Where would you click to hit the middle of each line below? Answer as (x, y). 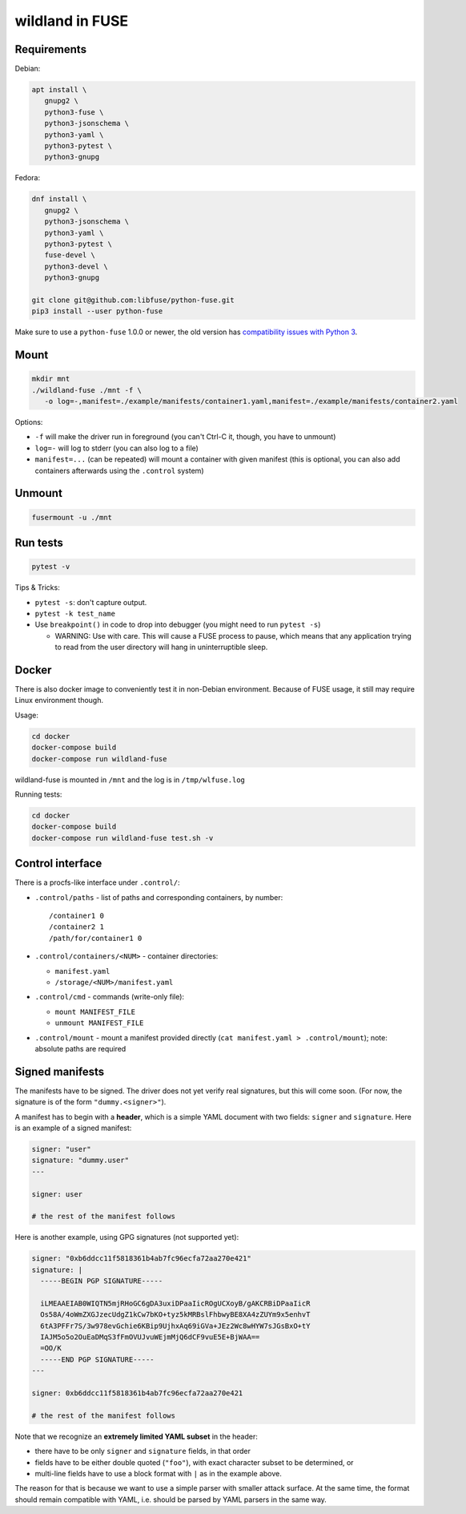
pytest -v (51, 567)
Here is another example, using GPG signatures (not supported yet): (127, 1237)
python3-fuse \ (74, 112)
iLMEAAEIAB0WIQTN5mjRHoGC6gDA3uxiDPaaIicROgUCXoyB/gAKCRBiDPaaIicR (175, 1303)
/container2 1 (76, 927)
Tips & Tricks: (37, 587)
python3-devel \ (76, 266)
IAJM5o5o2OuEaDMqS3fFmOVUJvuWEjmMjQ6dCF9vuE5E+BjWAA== (150, 1337)
